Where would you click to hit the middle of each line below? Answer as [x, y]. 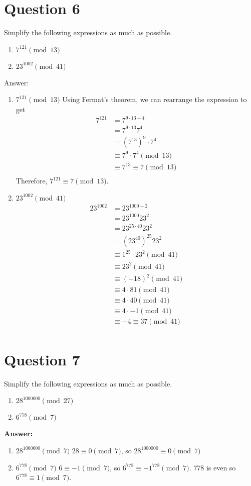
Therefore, [32, 181]
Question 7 [42, 359]
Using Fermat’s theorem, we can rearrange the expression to [155, 99]
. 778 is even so [212, 467]
